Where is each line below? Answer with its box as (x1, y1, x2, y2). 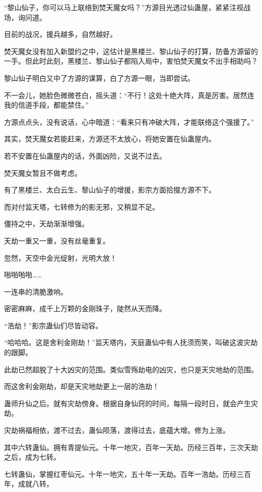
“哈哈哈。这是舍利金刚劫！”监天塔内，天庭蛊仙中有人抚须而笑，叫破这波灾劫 (4, 337, 258, 348)
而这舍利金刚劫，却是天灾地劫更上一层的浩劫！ (4, 381, 159, 391)
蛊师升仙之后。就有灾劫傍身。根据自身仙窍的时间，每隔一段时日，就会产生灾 (4, 398, 258, 408)
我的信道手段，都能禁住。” (4, 100, 89, 110)
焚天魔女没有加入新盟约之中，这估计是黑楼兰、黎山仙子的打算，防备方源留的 (4, 45, 258, 56)
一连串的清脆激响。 (4, 286, 68, 297)
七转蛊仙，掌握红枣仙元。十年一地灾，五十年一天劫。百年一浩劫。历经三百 (4, 468, 251, 479)
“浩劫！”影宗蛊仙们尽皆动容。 (4, 320, 103, 330)
